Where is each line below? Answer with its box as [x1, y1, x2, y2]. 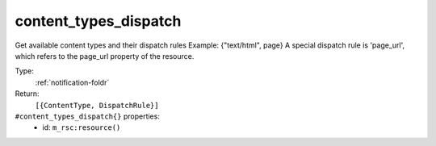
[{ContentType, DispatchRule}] [35, 101, 159, 110]
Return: [15, 89, 40, 98]
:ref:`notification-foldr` [35, 77, 110, 87]
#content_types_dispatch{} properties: [15, 111, 161, 121]
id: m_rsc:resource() [42, 123, 121, 132]
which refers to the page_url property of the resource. [15, 51, 195, 60]
